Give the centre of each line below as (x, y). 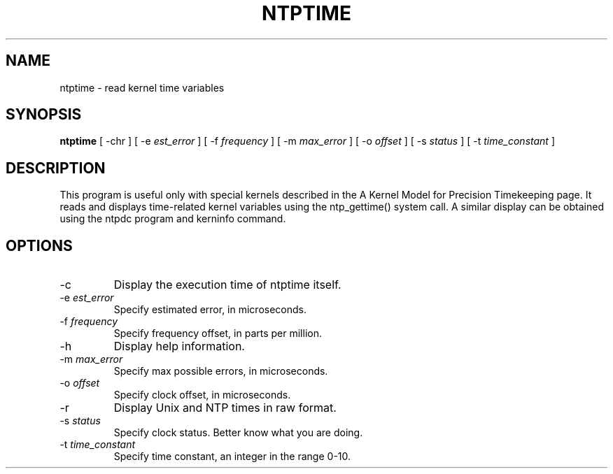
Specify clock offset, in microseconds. (202, 395)
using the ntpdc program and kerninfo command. (173, 219)
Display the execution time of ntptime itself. (227, 285)
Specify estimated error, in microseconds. (210, 310)
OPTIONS (39, 245)
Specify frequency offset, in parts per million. (218, 333)
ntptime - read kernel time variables (142, 87)
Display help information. (179, 346)
